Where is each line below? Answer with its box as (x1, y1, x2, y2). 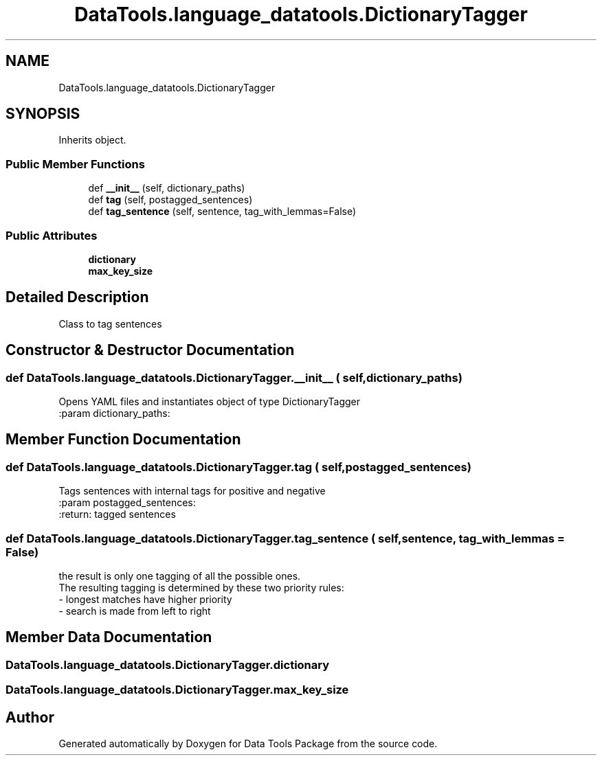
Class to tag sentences (58, 317, 162, 330)
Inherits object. (58, 134, 126, 146)
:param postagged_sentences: (58, 497, 196, 509)
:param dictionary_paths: (58, 407, 170, 419)
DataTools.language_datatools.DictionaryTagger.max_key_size (5, 683, 349, 697)
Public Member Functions (5, 157, 145, 171)
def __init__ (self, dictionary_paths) (88, 182, 245, 194)
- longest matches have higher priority (58, 593, 232, 605)
